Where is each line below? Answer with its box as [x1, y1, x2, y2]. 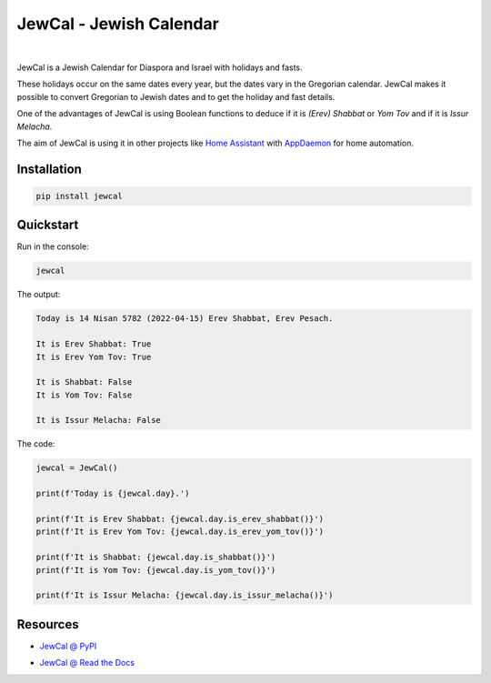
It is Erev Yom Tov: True [35, 351, 152, 362]
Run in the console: [16, 241, 90, 252]
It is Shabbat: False [35, 377, 133, 387]
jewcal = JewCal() [35, 463, 118, 473]
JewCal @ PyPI [39, 640, 97, 651]
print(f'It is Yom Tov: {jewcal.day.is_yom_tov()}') [35, 565, 276, 575]
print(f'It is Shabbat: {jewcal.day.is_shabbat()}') [35, 552, 276, 563]
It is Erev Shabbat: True [35, 339, 152, 349]
